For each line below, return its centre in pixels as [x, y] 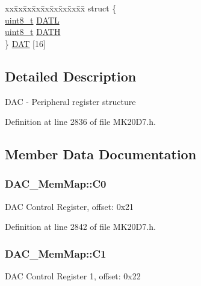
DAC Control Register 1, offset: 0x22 [73, 276]
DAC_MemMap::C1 [56, 253]
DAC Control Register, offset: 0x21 [70, 206]
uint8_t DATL [32, 20]
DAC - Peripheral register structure [70, 101]
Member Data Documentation [101, 154]
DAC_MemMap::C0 [56, 184]
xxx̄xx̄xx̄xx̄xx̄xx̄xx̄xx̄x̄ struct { [61, 8]
